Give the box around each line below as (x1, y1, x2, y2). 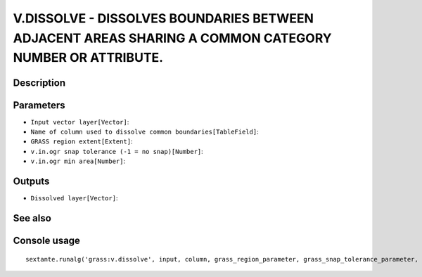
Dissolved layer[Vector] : (30, 194, 118, 202)
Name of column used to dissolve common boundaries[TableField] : (30, 127, 260, 136)
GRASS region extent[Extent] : (30, 137, 133, 146)
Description (13, 77, 66, 89)
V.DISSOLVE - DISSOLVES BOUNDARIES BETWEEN (13, 11, 314, 26)
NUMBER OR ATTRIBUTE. (13, 50, 164, 66)
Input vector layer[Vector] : (30, 117, 129, 126)
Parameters (13, 99, 65, 111)
